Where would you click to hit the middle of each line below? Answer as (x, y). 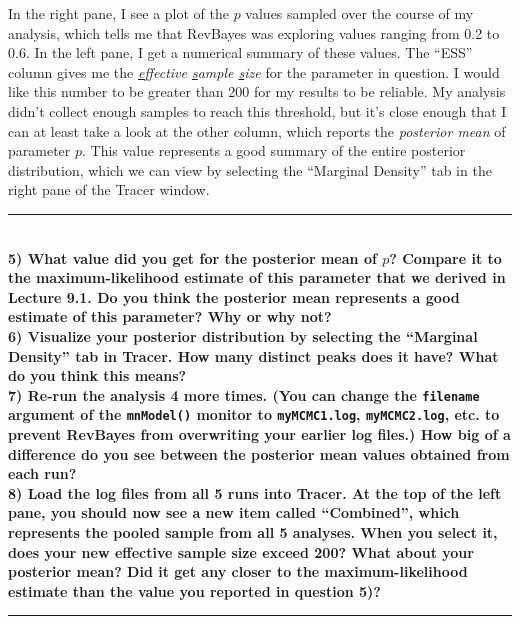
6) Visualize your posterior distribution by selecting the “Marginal (243, 335)
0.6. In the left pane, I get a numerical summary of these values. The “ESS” (240, 52)
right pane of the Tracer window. (109, 189)
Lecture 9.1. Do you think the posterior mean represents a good (234, 296)
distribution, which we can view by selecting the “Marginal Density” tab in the (250, 169)
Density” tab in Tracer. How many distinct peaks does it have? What (253, 355)
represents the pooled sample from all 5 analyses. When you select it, (253, 531)
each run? (42, 473)
